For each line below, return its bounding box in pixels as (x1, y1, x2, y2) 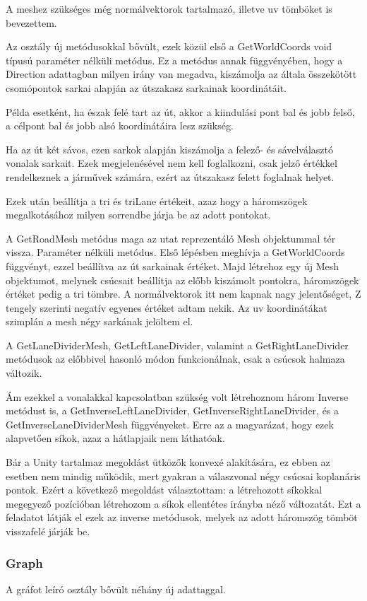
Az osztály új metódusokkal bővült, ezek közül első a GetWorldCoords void (6, 39, 332, 54)
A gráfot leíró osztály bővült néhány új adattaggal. (6, 581, 226, 596)
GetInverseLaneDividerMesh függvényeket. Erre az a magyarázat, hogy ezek (6, 416, 334, 431)
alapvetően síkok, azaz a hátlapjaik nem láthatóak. (6, 431, 225, 445)
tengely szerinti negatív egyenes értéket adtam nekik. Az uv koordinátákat (6, 300, 327, 315)
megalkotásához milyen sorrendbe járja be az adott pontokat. (6, 207, 271, 222)
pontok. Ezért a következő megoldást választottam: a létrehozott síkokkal (6, 482, 323, 497)
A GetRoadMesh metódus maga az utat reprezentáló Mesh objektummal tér (6, 231, 336, 245)
